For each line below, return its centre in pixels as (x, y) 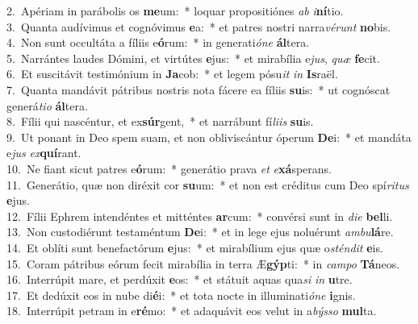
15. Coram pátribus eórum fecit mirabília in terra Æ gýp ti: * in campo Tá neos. (203, 263)
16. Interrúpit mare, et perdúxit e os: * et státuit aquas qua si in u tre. (180, 279)
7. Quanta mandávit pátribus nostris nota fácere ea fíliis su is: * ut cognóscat (199, 89)
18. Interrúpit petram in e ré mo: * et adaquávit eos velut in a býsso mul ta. (192, 311)
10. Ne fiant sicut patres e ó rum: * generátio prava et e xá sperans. (169, 168)
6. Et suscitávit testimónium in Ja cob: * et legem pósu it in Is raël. (172, 74)
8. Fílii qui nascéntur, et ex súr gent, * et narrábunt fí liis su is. (160, 121)
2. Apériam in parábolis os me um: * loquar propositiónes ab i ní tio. (175, 10)
